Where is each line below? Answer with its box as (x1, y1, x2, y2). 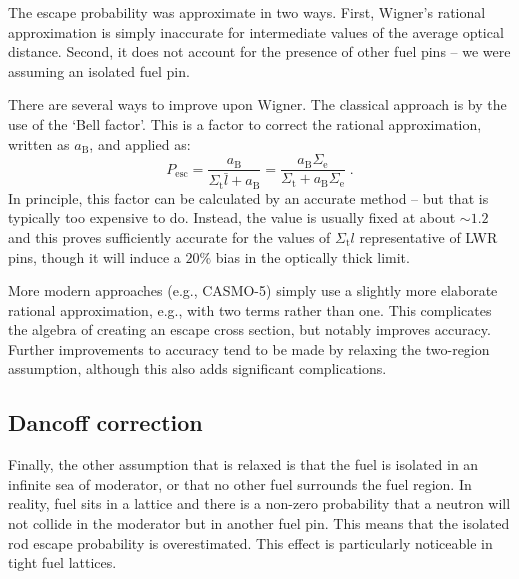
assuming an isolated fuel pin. (8, 60, 190, 81)
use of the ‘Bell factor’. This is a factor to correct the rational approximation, (8, 113, 482, 134)
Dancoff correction (8, 407, 203, 438)
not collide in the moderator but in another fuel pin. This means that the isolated (8, 513, 510, 534)
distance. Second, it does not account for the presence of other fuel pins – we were (8, 41, 511, 62)
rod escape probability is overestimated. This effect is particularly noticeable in (8, 532, 493, 553)
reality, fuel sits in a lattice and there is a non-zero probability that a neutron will (8, 493, 511, 514)
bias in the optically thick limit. (215, 246, 410, 267)
